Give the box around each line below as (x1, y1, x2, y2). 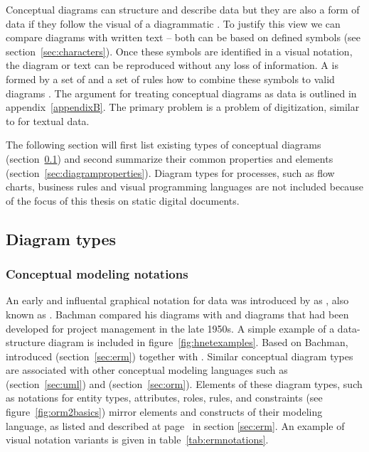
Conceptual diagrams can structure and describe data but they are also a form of (6, 2, 360, 16)
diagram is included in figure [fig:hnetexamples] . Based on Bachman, (48, 335, 348, 350)
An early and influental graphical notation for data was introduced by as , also (6, 293, 349, 308)
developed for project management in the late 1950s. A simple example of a (6, 321, 335, 335)
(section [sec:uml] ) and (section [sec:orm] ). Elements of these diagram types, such (6, 376, 363, 391)
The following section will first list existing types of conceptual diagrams (6, 137, 321, 152)
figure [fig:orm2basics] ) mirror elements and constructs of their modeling (6, 404, 323, 419)
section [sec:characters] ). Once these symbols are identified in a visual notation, (6, 43, 353, 58)
